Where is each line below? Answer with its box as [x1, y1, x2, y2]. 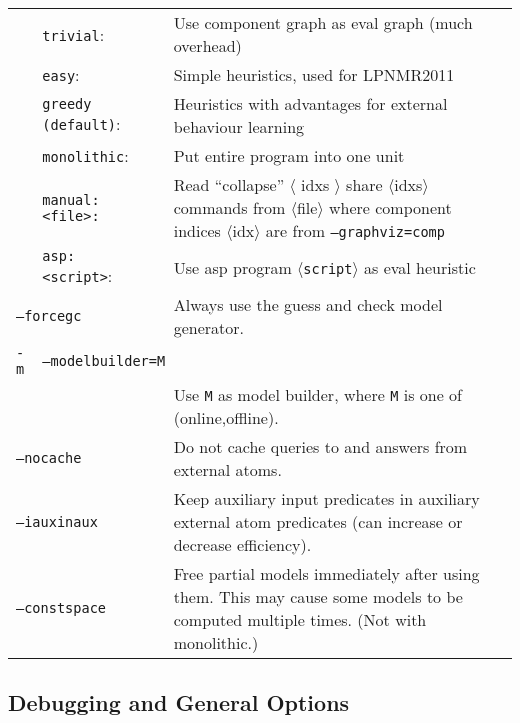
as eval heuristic [363, 256, 476, 279]
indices [173, 219, 221, 242]
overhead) [173, 34, 242, 57]
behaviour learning [173, 115, 305, 138]
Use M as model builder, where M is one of [173, 383, 462, 406]
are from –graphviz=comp [265, 219, 445, 242]
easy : [42, 63, 80, 86]
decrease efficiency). [173, 533, 312, 556]
